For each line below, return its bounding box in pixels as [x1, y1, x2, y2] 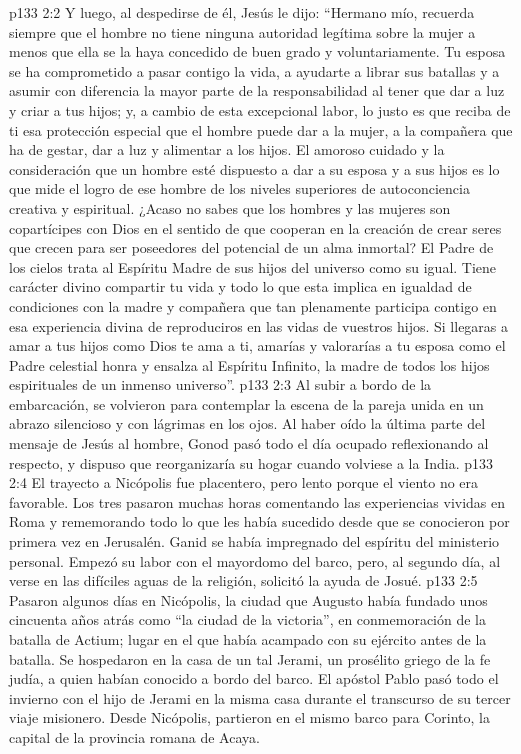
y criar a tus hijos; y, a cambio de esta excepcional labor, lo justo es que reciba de [9, 99, 511, 120]
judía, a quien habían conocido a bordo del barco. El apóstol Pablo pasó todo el [9, 668, 499, 689]
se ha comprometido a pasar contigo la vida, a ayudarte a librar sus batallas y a [9, 60, 500, 81]
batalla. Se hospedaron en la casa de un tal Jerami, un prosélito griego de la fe [9, 648, 491, 669]
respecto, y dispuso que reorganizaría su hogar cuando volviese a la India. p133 [9, 452, 493, 473]
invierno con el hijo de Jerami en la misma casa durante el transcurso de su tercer [9, 687, 511, 708]
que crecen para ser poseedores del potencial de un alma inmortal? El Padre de [9, 237, 494, 258]
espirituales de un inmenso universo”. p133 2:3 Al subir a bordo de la [9, 374, 432, 395]
